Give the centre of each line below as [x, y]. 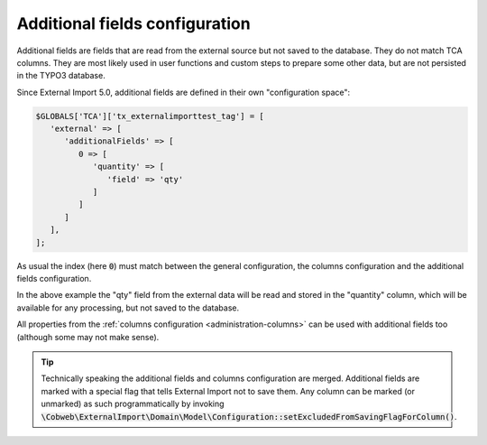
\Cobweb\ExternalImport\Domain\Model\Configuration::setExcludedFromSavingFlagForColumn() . [249, 416]
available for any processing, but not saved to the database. [128, 308]
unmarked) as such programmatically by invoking [133, 404]
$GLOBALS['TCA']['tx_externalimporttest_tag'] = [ [150, 116]
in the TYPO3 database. [61, 76]
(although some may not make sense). [88, 337]
